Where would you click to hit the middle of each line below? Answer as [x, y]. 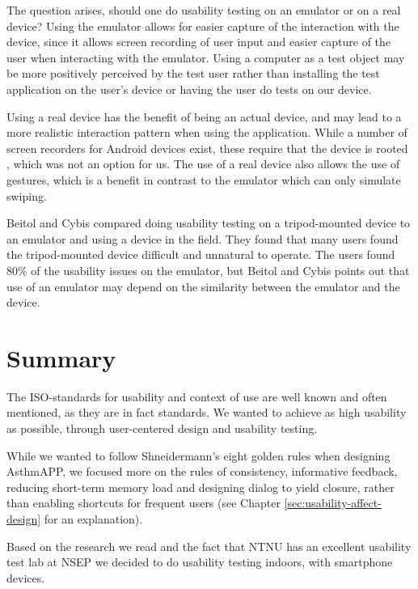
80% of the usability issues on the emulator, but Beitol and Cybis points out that [208, 270]
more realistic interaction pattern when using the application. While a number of [207, 132]
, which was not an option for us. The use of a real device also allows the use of [203, 164]
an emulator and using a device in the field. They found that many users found [203, 238]
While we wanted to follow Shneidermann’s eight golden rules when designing [198, 455]
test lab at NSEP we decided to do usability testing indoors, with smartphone [200, 562]
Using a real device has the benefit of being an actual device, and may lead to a [204, 116]
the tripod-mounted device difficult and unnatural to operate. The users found [201, 254]
